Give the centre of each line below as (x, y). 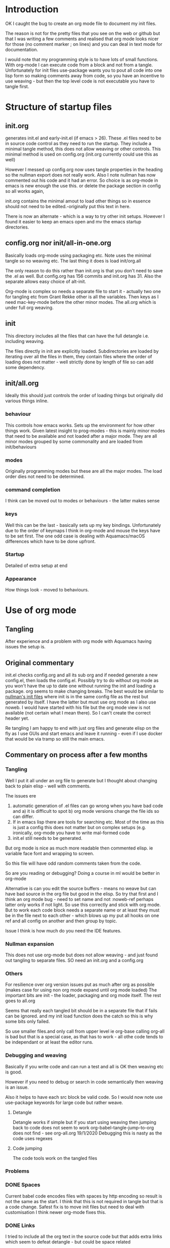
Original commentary (40, 663)
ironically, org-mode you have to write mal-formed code (71, 833)
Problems (17, 1171)
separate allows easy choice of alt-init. (46, 281)
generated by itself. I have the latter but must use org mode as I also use (81, 702)
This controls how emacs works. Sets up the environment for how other (80, 425)
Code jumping (27, 1148)
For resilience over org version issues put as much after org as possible (80, 985)
